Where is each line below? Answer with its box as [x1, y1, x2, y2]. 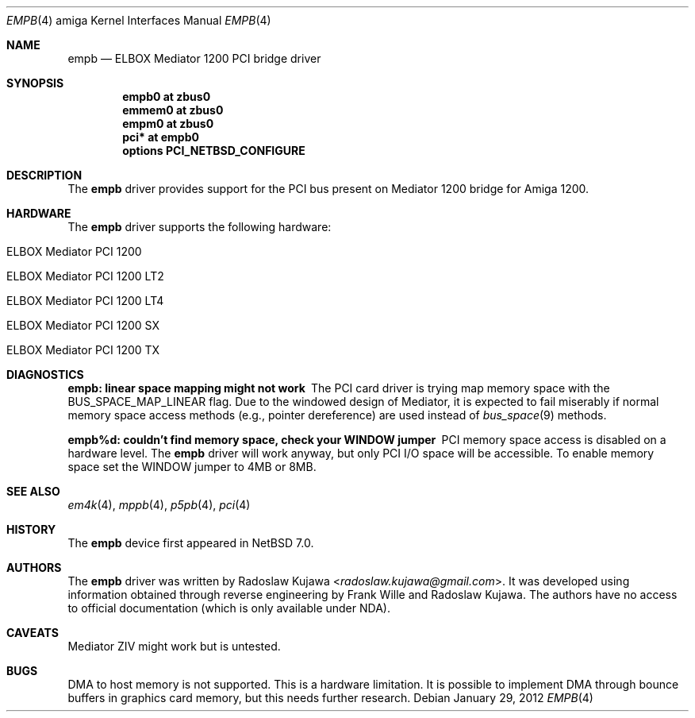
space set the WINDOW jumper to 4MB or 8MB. [67, 460, 317, 473]
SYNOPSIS [6, 76, 64, 90]
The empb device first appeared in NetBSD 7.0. [67, 536, 314, 550]
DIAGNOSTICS [6, 368, 84, 381]
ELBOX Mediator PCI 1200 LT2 [6, 269, 164, 283]
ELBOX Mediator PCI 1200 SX [6, 318, 159, 332]
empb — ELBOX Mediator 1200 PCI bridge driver [67, 52, 321, 65]
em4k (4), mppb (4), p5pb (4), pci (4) [67, 498, 251, 511]
